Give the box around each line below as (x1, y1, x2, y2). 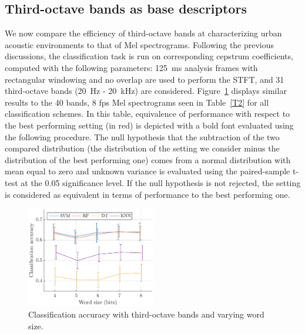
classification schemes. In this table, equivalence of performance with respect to (5, 107, 290, 120)
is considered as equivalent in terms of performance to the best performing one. (5, 188, 290, 200)
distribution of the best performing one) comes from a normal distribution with (5, 153, 291, 166)
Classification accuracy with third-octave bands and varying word (28, 308, 264, 320)
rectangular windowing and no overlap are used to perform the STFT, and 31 (5, 73, 284, 85)
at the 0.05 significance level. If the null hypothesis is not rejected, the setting (21, 176, 301, 188)
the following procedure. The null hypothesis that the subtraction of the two (5, 130, 280, 143)
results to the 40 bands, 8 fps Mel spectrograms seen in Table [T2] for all (5, 96, 269, 108)
